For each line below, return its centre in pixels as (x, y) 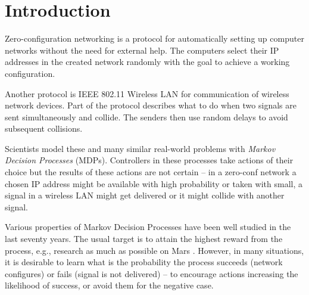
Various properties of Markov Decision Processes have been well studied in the (148, 227)
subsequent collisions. (44, 128)
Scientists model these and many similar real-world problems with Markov (140, 148)
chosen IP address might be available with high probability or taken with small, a (154, 183)
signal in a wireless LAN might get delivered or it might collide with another (145, 195)
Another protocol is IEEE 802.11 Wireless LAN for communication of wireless (147, 93)
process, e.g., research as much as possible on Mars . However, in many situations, (154, 250)
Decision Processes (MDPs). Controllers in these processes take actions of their (149, 160)
